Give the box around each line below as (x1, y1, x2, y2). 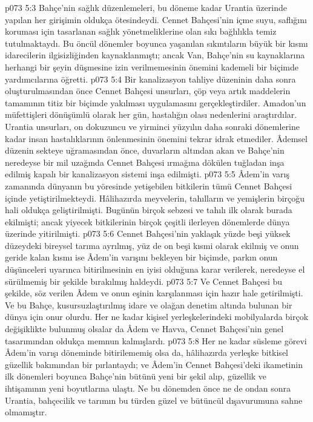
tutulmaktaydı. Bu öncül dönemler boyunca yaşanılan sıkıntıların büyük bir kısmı (5, 36, 308, 49)
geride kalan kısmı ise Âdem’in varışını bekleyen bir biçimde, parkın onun (5, 251, 278, 264)
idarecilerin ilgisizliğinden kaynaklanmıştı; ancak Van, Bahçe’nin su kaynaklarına (5, 49, 305, 61)
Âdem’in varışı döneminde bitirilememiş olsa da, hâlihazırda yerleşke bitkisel (5, 346, 288, 359)
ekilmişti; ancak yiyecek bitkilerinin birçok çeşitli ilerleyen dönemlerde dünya (5, 215, 290, 228)
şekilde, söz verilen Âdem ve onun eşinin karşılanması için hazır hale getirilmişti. (5, 287, 303, 299)
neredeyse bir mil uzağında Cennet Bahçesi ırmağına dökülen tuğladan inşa (5, 155, 285, 168)
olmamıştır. (5, 406, 47, 418)
